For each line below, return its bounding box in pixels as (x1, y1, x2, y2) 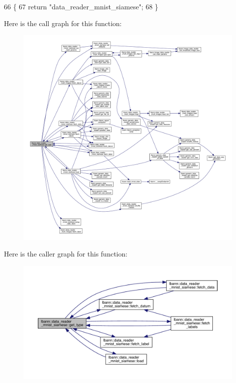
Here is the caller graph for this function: (4, 249, 128, 259)
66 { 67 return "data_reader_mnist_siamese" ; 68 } (4, 1, 158, 11)
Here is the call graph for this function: (4, 18, 122, 28)
